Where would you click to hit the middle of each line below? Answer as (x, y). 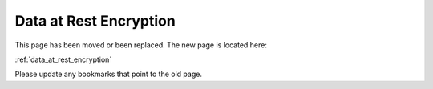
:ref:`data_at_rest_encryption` (63, 59)
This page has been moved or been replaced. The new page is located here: (141, 45)
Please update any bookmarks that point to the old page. (108, 74)
